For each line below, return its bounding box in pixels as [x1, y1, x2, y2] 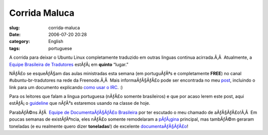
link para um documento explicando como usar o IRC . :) [9, 84, 123, 90]
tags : [9, 45, 20, 51]
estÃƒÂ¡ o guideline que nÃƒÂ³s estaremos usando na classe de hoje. [9, 100, 151, 106]
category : [9, 39, 30, 45]
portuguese [48, 45, 72, 51]
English [48, 39, 64, 45]
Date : [9, 31, 21, 37]
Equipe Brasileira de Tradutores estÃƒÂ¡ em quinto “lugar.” [9, 61, 129, 67]
